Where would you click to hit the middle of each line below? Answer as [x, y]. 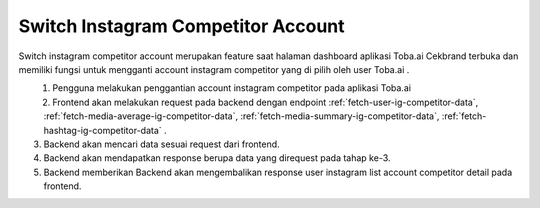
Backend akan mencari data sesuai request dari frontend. [161, 144]
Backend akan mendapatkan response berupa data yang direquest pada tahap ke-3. [217, 158]
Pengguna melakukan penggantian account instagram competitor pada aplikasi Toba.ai [232, 88]
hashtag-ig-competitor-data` [102, 130]
